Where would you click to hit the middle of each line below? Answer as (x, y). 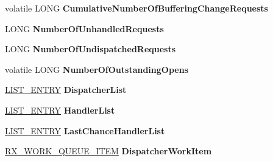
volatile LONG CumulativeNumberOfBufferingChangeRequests (136, 8)
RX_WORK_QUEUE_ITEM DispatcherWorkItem (108, 151)
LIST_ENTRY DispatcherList (66, 90)
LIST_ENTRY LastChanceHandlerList (85, 130)
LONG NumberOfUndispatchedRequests (90, 49)
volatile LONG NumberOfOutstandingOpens (97, 69)
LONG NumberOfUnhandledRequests (84, 28)
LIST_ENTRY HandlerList (60, 110)
